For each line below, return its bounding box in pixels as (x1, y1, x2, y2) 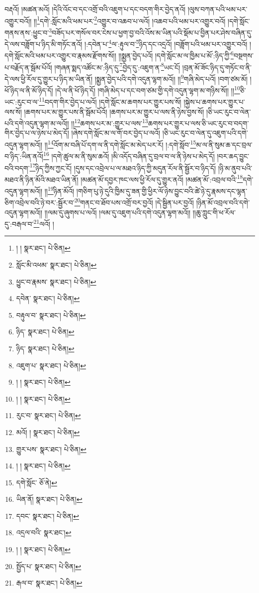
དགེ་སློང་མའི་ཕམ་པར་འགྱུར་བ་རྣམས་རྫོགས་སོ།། (4, 50, 116, 60)
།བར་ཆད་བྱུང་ (217, 150, 250, 161)
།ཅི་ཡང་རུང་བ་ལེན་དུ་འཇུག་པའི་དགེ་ (162, 128, 248, 138)
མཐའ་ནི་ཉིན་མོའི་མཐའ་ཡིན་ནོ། (4, 174, 79, 184)
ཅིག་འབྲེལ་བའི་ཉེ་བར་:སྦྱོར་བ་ (4, 197, 75, 207)
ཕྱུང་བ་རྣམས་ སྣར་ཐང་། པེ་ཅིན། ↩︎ (16, 276, 96, 287)
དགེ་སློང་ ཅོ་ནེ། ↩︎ (16, 477, 57, 487)
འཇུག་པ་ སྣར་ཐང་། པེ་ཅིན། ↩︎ (16, 360, 86, 370)
